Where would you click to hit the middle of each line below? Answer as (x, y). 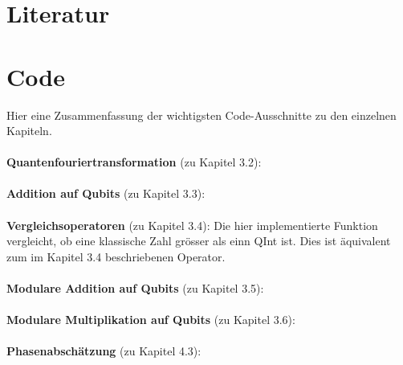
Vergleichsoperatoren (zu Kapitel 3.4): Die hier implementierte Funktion (192, 225)
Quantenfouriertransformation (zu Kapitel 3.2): (134, 162)
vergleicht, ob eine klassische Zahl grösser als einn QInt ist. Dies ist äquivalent (199, 241)
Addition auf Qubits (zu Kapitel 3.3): (106, 193)
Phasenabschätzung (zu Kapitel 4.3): (104, 351)
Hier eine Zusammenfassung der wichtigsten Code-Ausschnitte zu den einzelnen (201, 115)
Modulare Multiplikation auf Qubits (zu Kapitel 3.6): (151, 320)
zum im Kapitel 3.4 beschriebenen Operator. (116, 256)
